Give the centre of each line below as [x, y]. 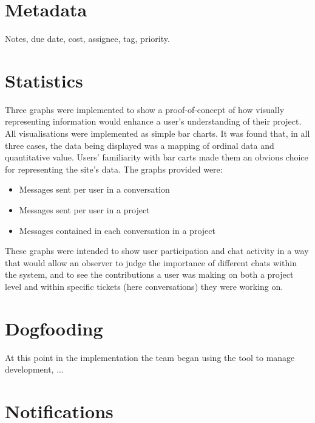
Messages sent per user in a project [84, 210]
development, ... [34, 369]
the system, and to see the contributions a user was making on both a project [149, 274]
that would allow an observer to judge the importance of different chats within [151, 262]
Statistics [44, 80]
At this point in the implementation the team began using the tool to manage [150, 357]
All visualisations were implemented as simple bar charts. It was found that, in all [157, 133]
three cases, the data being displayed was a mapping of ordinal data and [140, 145]
